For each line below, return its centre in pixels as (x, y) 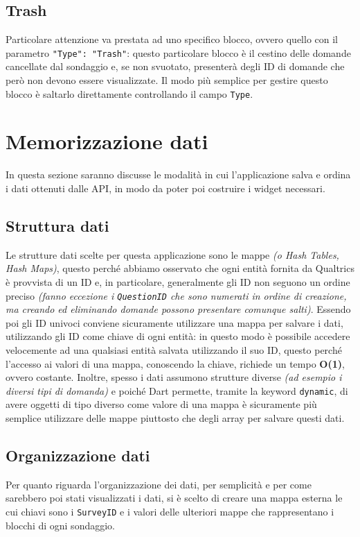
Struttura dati (57, 225)
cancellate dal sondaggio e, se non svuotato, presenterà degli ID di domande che (175, 66)
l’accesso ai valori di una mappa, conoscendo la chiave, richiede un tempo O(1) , (175, 363)
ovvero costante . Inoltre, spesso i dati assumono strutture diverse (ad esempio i (174, 377)
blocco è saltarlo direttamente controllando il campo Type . (129, 93)
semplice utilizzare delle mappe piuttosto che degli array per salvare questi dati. (175, 418)
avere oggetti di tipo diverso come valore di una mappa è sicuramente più (161, 404)
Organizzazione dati (78, 455)
